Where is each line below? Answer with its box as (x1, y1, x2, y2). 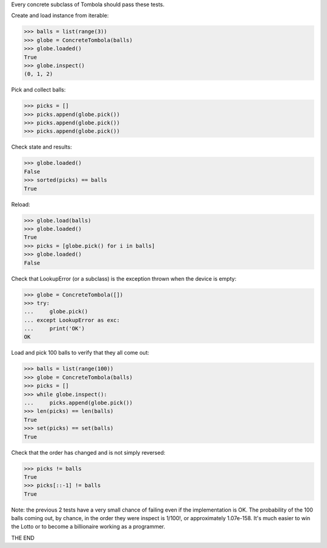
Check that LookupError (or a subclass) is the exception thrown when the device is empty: (11, 275, 237, 282)
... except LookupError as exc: (24, 316, 121, 324)
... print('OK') (24, 325, 85, 332)
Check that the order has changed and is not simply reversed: (11, 449, 166, 456)
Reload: (11, 201, 30, 208)
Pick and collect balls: (11, 86, 66, 93)
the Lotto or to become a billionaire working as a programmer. (11, 523, 166, 530)
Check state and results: (11, 143, 72, 151)
